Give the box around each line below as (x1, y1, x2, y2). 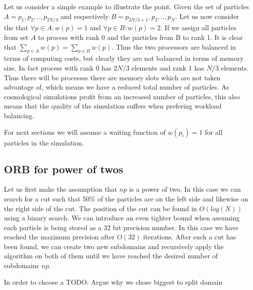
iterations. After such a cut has (143, 232, 236, 242)
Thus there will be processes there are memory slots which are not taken (4, 72, 221, 82)
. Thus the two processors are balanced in (112, 41, 236, 52)
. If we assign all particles (160, 22, 236, 33)
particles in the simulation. (4, 137, 84, 147)
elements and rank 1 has (132, 62, 204, 72)
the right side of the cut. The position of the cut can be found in (4, 203, 197, 213)
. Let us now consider (175, 11, 239, 21)
